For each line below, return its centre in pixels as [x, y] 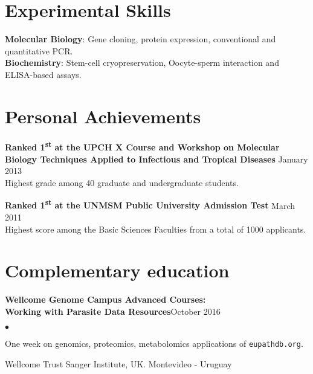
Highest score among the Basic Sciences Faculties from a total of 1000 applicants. [156, 229]
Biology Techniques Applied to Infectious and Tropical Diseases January [156, 159]
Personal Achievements [103, 116]
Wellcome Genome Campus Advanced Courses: [105, 299]
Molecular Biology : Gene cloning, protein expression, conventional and [140, 39]
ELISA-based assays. [43, 74]
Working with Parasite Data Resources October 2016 [113, 311]
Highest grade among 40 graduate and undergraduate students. [122, 183]
